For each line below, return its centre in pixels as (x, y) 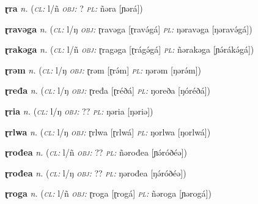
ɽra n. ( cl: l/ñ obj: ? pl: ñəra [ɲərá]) (74, 8)
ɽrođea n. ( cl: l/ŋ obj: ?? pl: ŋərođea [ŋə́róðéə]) (96, 172)
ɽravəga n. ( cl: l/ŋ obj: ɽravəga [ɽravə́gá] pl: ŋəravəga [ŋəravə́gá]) (129, 28)
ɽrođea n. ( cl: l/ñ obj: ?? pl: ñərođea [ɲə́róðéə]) (96, 152)
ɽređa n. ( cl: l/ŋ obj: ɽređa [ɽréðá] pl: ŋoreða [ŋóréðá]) (108, 90)
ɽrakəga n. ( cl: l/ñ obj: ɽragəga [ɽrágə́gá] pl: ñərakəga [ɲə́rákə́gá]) (130, 49)
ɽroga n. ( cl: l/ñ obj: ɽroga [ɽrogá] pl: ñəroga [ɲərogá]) (108, 193)
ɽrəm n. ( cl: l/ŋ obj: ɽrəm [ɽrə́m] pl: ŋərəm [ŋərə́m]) (103, 70)
